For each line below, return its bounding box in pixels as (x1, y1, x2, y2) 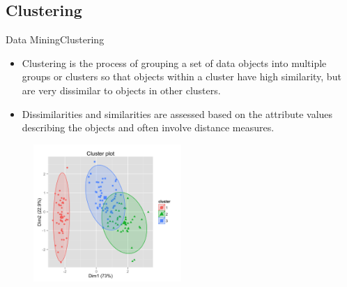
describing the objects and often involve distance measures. (22, 120, 275, 135)
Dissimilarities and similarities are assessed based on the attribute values (22, 106, 333, 121)
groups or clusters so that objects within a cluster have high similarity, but (22, 69, 341, 84)
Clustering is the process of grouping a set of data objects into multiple (22, 55, 327, 70)
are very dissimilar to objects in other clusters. (22, 82, 221, 97)
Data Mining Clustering (6, 32, 105, 47)
